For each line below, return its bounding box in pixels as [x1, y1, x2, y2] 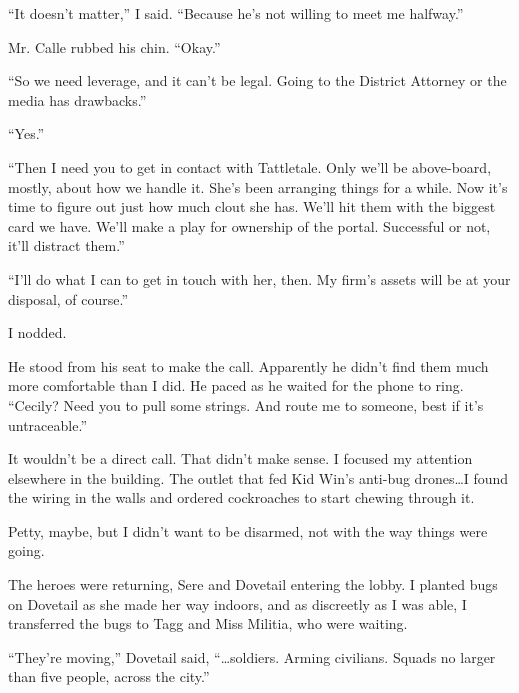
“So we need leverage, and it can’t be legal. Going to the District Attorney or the [8, 70, 507, 91]
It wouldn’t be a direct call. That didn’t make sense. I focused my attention [8, 448, 473, 469]
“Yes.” [8, 123, 45, 144]
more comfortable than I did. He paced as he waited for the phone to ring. [8, 375, 464, 396]
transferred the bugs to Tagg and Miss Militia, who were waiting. [8, 613, 408, 634]
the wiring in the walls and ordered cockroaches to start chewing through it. [8, 487, 475, 508]
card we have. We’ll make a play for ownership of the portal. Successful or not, [8, 215, 491, 236]
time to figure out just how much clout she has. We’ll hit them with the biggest [8, 196, 496, 217]
